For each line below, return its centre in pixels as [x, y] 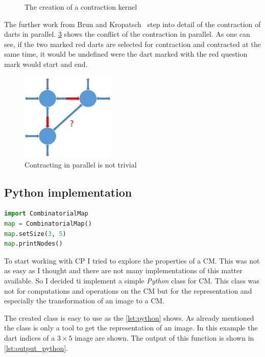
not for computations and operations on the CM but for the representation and [128, 290]
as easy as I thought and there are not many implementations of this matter [123, 270]
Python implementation [68, 192]
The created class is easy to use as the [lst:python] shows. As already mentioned [129, 317]
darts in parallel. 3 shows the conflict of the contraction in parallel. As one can [127, 34]
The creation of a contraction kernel [81, 7]
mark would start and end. [46, 64]
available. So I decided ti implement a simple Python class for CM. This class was [132, 280]
